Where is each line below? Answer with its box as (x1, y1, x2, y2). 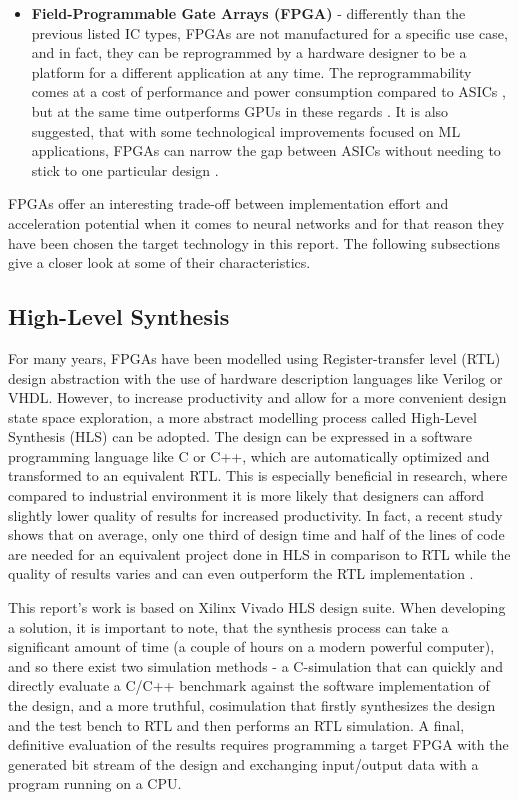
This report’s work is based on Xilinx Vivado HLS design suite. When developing (8, 597, 506, 618)
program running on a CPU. (8, 773, 182, 794)
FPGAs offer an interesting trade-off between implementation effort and (8, 193, 449, 214)
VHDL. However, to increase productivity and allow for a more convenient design (8, 387, 507, 408)
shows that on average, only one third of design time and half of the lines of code (8, 524, 505, 545)
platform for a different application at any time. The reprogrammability (31, 61, 472, 82)
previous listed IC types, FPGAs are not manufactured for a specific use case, (31, 22, 508, 43)
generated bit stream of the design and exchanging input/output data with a (8, 753, 479, 774)
